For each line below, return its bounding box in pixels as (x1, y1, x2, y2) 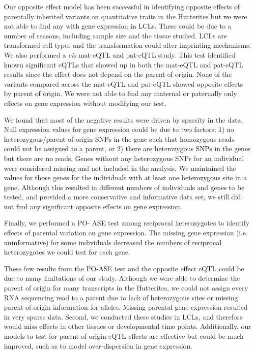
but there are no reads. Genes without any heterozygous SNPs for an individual (4, 153, 244, 163)
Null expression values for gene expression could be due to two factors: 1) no (4, 124, 234, 134)
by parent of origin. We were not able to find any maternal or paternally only (4, 88, 237, 98)
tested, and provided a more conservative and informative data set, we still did (4, 192, 241, 202)
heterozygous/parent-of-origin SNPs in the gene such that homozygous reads (4, 133, 234, 144)
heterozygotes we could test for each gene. (4, 247, 130, 257)
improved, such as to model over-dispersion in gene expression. (4, 340, 193, 351)
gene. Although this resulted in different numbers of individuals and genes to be (4, 182, 245, 192)
